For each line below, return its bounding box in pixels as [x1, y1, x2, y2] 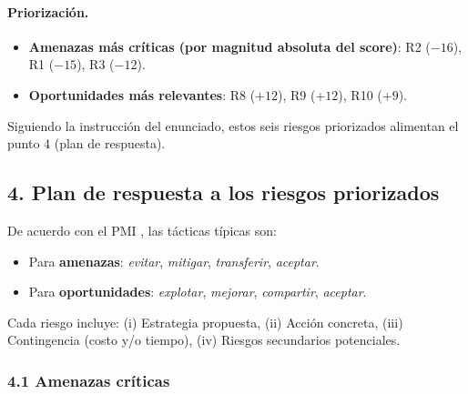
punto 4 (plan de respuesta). [7, 134, 166, 153]
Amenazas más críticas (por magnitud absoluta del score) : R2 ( [28, 36, 431, 56]
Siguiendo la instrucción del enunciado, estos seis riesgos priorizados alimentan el [7, 116, 459, 135]
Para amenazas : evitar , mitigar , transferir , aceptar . [28, 251, 320, 270]
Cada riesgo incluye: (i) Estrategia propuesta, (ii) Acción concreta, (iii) [7, 312, 403, 331]
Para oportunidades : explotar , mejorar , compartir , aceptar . [28, 282, 367, 301]
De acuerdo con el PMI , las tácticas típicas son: [7, 220, 277, 239]
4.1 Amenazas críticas [7, 369, 170, 391]
